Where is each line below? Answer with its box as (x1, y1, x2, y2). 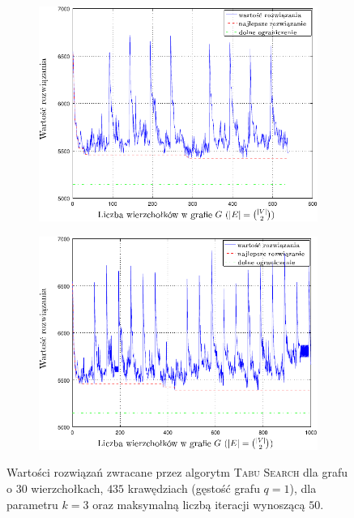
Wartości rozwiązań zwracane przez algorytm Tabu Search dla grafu (6, 464, 348, 481)
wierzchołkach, (31, 480, 104, 497)
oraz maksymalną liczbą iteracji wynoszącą (92, 495, 305, 512)
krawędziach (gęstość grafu (127, 480, 260, 497)
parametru (6, 495, 58, 512)
